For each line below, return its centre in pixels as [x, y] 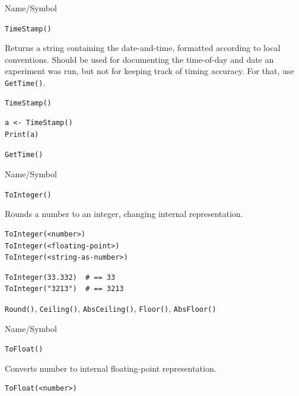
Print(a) [22, 134]
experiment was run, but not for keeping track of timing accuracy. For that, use [149, 71]
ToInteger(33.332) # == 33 [60, 277]
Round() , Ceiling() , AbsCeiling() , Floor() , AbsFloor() [111, 308]
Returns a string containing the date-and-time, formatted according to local [143, 48]
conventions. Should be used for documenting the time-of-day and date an [139, 59]
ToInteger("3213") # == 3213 [64, 289]
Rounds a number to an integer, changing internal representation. [124, 214]
